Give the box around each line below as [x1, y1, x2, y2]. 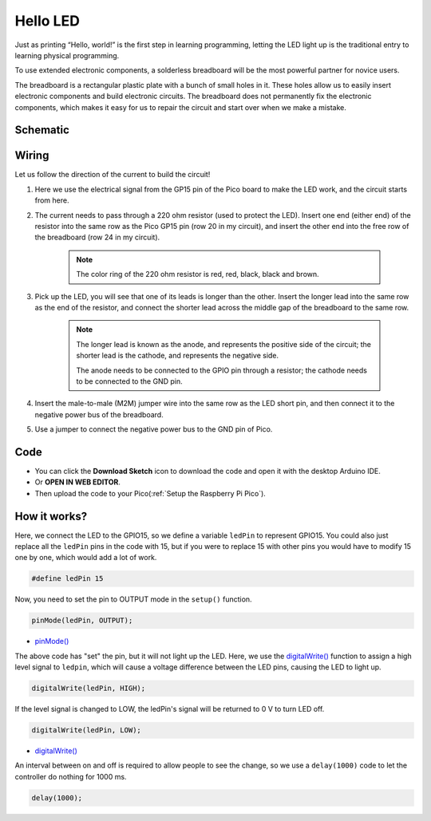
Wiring [14, 148, 49, 163]
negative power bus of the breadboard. [34, 409, 164, 419]
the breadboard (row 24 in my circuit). [34, 232, 160, 243]
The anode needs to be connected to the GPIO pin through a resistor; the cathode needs [76, 365, 367, 375]
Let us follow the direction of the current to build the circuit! [14, 170, 211, 180]
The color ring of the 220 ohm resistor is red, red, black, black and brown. [76, 270, 319, 279]
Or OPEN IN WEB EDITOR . [34, 477, 121, 487]
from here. [34, 195, 69, 205]
